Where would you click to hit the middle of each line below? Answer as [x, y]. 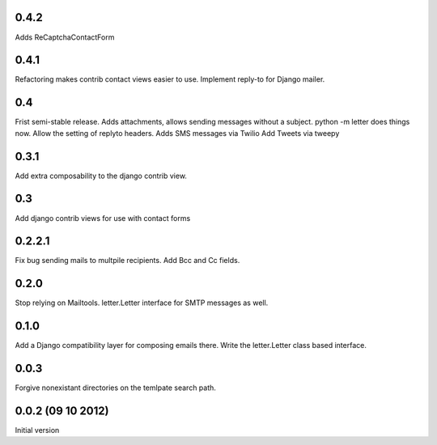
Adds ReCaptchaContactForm [65, 37]
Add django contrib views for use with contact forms [103, 218]
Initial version [37, 430]
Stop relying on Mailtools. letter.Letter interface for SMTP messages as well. [142, 303]
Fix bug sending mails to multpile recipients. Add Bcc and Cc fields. [127, 261]
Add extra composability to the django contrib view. [101, 176]
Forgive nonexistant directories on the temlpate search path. [115, 388]
